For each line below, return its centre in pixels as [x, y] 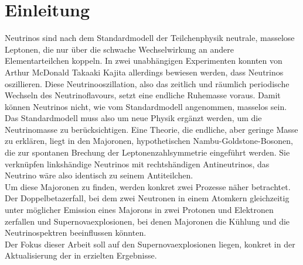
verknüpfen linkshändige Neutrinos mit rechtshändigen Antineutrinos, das [137, 164]
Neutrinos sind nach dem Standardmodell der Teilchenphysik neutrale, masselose [150, 38]
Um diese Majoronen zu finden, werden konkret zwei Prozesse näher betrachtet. [148, 186]
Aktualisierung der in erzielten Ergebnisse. [81, 255]
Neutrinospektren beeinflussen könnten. [76, 233]
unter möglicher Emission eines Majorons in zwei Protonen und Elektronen [139, 210]
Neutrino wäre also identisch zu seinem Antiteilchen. [99, 175]
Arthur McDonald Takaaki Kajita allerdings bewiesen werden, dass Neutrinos [144, 72]
